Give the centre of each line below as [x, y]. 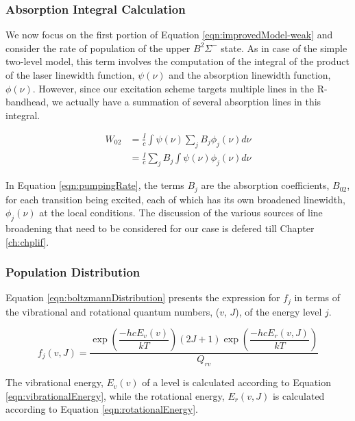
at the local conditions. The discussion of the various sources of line [181, 213]
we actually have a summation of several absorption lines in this [186, 102]
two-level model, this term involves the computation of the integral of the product [177, 61]
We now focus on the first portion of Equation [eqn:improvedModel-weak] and [169, 35]
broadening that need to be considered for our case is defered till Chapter [160, 228]
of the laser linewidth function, [70, 75]
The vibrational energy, [54, 382]
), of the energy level [279, 311]
